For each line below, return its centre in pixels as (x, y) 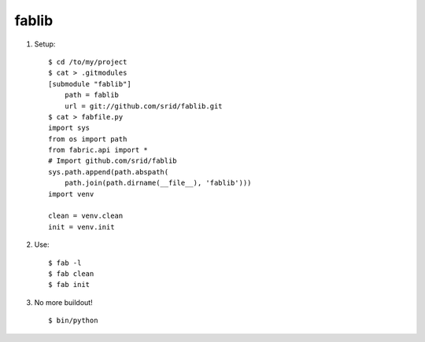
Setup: (45, 44)
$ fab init (69, 285)
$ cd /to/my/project (88, 62)
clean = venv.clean (86, 216)
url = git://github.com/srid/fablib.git (144, 106)
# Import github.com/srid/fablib (113, 161)
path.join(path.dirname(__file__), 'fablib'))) (158, 183)
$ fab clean (71, 274)
